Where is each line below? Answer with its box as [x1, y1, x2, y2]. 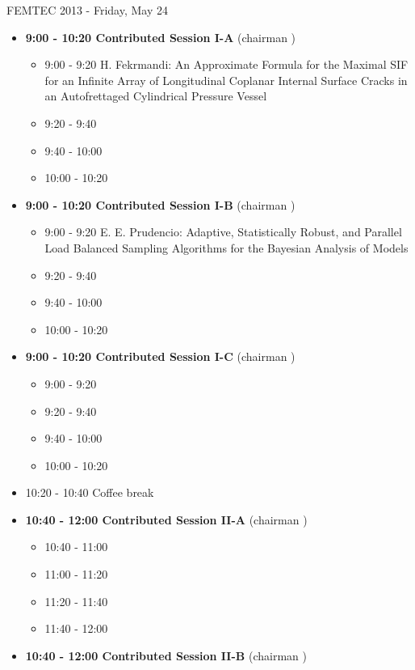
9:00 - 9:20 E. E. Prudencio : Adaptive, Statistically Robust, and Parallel [44, 223, 402, 240]
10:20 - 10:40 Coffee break [25, 484, 154, 501]
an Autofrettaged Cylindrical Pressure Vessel [44, 87, 267, 104]
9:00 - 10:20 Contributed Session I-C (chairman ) [25, 348, 296, 365]
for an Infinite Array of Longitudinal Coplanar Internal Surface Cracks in [44, 71, 408, 88]
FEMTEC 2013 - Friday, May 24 [6, 2, 168, 18]
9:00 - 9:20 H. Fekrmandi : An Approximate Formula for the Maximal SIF [44, 56, 409, 73]
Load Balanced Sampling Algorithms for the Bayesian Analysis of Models [44, 239, 409, 256]
